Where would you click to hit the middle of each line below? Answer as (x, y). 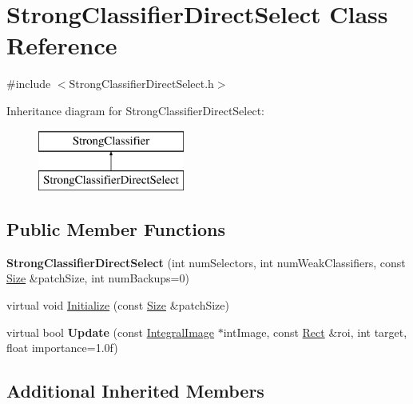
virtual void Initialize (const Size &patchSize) (118, 305)
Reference (62, 45)
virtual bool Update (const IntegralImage (111, 332)
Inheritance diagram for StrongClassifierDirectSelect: (135, 110)
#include (29, 84)
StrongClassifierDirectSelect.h (141, 84)
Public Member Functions (116, 229)
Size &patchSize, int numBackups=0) (98, 278)
